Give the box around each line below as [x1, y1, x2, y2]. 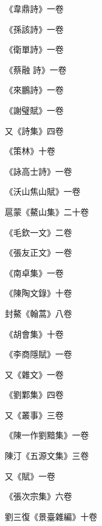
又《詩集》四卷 [5, 124, 64, 137]
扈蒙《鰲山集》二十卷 [5, 205, 89, 218]
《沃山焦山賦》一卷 [5, 185, 80, 198]
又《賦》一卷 [5, 469, 55, 482]
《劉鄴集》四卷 [5, 388, 64, 401]
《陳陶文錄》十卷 [5, 287, 72, 299]
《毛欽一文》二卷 [5, 226, 72, 238]
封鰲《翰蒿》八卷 [5, 307, 72, 319]
